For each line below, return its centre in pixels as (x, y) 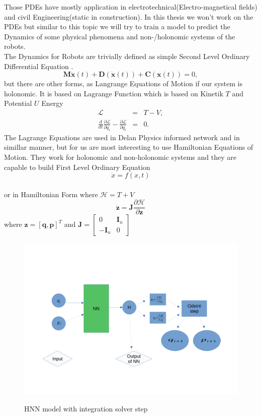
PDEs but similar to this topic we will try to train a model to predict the (117, 26)
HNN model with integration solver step (86, 408)
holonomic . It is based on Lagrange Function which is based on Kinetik (114, 93)
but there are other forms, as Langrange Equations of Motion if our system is (123, 83)
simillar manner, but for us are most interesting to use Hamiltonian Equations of (129, 147)
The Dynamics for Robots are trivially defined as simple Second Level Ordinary (127, 56)
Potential (18, 103)
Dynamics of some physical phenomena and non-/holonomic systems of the (120, 36)
